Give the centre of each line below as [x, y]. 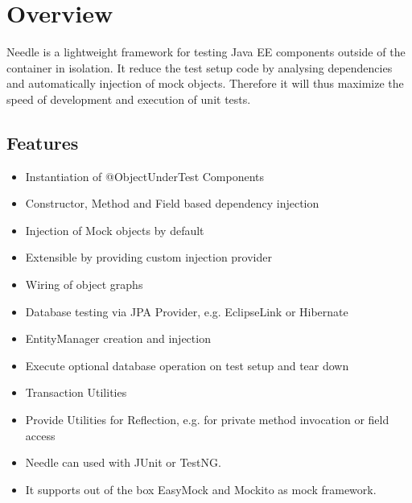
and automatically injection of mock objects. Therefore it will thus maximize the [205, 83]
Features [43, 142]
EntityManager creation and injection [118, 338]
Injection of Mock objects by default [115, 230]
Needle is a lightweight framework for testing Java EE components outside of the [206, 52]
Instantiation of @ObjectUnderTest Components [145, 176]
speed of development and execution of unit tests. [129, 99]
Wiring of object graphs [84, 284]
